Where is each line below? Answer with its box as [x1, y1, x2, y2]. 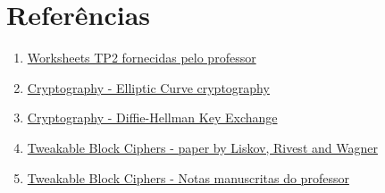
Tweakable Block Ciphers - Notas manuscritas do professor [27, 168, 349, 187]
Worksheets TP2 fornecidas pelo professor [27, 48, 256, 67]
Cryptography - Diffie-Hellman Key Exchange [27, 108, 278, 127]
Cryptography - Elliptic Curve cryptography [27, 78, 270, 96]
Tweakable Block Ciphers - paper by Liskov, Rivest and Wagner [27, 138, 378, 156]
